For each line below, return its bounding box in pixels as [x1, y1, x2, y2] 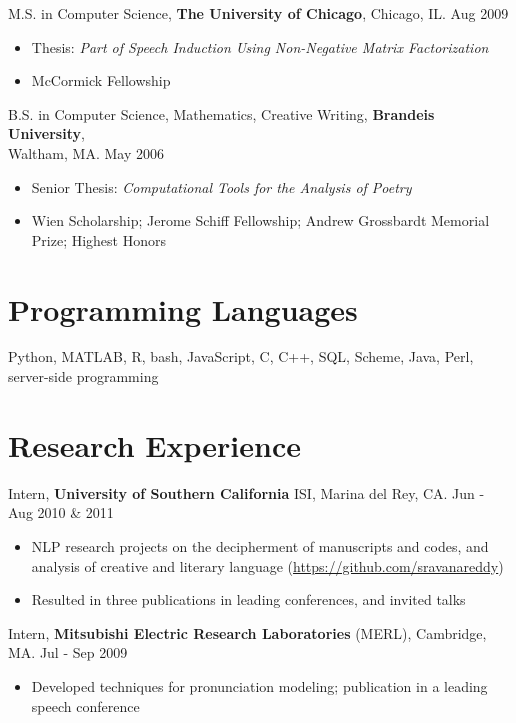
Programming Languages [8, 288, 358, 329]
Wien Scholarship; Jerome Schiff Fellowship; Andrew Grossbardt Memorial [31, 210, 490, 231]
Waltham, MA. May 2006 [8, 142, 164, 163]
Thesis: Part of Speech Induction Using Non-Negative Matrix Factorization [31, 36, 489, 57]
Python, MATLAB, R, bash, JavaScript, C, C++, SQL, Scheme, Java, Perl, [8, 346, 474, 367]
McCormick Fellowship [31, 70, 171, 91]
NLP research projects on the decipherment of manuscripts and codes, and [31, 535, 489, 556]
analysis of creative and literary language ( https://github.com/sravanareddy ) [31, 555, 504, 576]
